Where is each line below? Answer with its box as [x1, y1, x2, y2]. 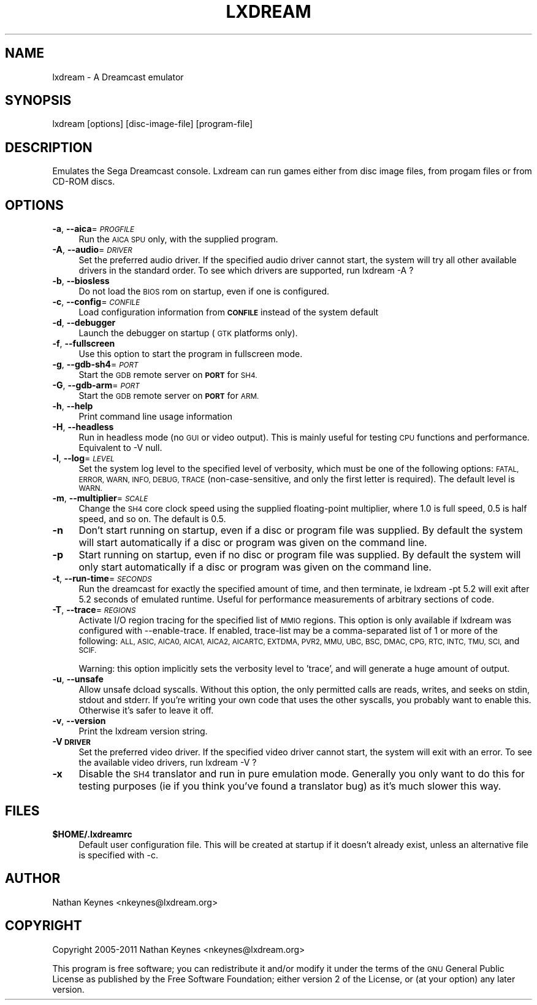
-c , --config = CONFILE [52, 296, 140, 307]
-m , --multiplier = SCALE [52, 493, 148, 504]
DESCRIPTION [5, 139, 93, 155]
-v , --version [52, 715, 106, 726]
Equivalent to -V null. [78, 442, 162, 453]
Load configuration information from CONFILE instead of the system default [78, 307, 379, 318]
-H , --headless [52, 422, 114, 433]
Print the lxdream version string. [78, 726, 208, 737]
